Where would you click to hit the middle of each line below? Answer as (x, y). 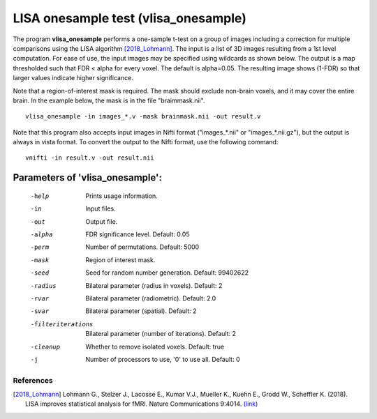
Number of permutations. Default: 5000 (142, 247)
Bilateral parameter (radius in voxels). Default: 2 (154, 285)
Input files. (101, 208)
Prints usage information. (122, 196)
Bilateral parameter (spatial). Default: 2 (141, 311)
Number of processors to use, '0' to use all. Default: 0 (163, 359)
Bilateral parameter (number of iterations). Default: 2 (161, 334)
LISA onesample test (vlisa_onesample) (130, 18)
